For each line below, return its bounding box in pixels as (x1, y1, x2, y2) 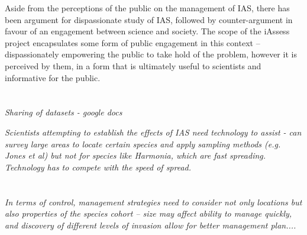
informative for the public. (5, 71, 101, 83)
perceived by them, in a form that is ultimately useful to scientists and (5, 59, 261, 72)
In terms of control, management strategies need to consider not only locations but (5, 195, 302, 208)
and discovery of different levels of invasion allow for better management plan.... (5, 218, 296, 231)
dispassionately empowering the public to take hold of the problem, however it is (5, 48, 297, 60)
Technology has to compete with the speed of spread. (5, 160, 192, 173)
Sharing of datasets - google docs (5, 106, 122, 118)
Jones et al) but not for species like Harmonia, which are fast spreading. (5, 149, 266, 162)
